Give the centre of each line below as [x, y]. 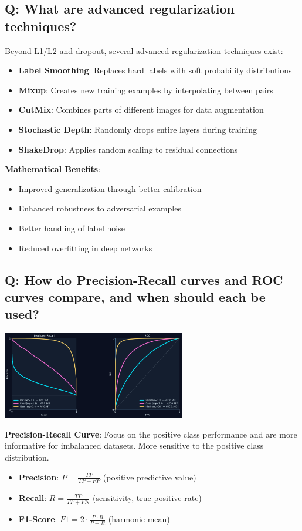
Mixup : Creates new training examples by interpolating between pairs [146, 90]
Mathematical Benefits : [53, 169]
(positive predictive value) [150, 477]
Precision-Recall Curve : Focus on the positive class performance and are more [151, 434]
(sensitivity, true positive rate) [147, 498]
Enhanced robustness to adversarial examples [100, 208]
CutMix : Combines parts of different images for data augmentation [141, 110]
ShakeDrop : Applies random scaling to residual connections [128, 149]
